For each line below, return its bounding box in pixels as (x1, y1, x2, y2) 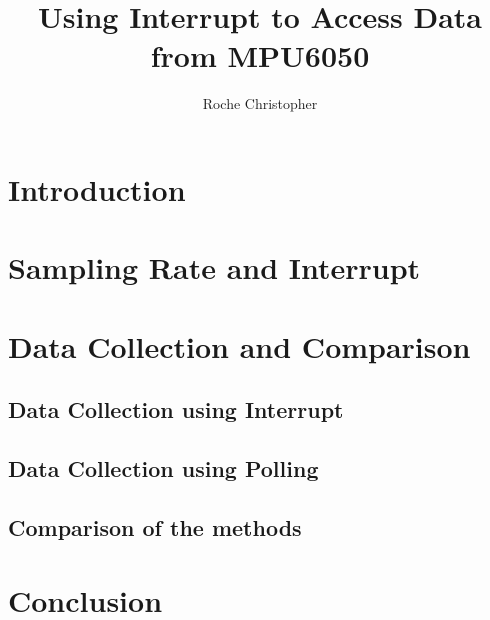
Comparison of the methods (8, 511, 302, 542)
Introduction (8, 168, 186, 209)
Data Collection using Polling (8, 453, 319, 484)
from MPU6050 (150, 35, 370, 76)
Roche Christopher (202, 93, 318, 114)
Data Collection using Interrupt (8, 394, 344, 425)
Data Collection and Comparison (8, 325, 471, 366)
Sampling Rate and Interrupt (8, 247, 421, 288)
